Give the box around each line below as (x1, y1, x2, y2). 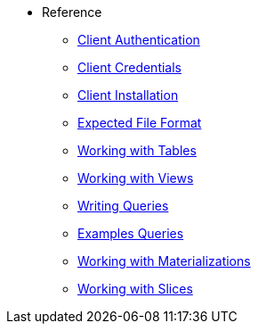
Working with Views (77, 170, 194, 186)
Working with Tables (77, 143, 197, 158)
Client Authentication (77, 32, 200, 47)
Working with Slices (77, 281, 193, 296)
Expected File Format (77, 115, 202, 130)
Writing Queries (77, 198, 169, 213)
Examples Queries (77, 226, 184, 241)
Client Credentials (77, 60, 182, 75)
